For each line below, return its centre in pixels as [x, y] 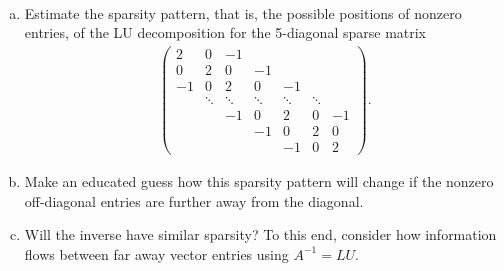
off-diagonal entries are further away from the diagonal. [194, 200]
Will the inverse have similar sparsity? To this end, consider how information [260, 234]
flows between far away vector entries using [156, 253]
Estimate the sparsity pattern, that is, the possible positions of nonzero [243, 12]
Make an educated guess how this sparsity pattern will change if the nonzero [259, 181]
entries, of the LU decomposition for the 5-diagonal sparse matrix [225, 32]
